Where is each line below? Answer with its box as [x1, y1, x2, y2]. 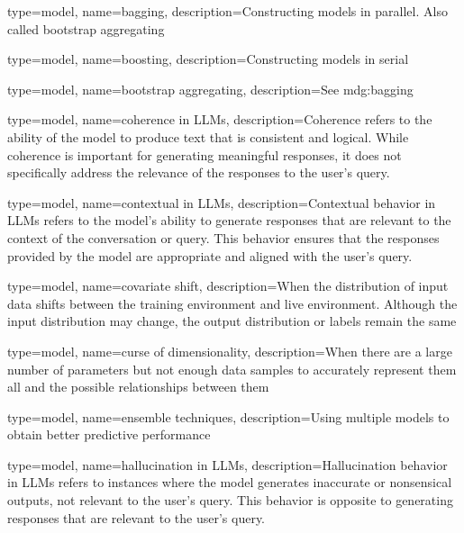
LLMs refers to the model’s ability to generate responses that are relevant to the [7, 211, 451, 230]
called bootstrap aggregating [7, 19, 165, 38]
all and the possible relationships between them [7, 377, 269, 396]
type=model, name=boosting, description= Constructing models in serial [7, 50, 409, 68]
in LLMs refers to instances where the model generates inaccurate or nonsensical [7, 473, 452, 492]
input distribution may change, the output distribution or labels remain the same [7, 312, 457, 330]
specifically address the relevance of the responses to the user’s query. [7, 163, 390, 182]
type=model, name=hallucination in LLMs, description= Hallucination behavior [7, 455, 448, 474]
